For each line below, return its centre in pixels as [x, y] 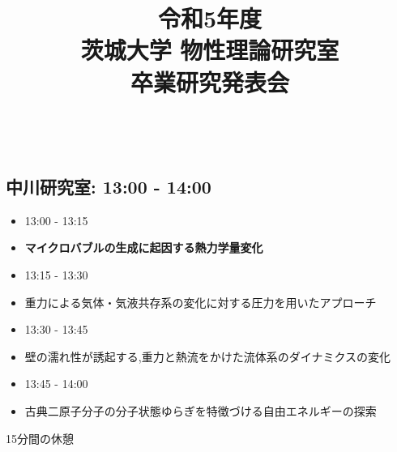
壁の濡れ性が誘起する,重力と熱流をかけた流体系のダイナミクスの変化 [207, 356]
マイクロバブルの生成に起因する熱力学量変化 [144, 247]
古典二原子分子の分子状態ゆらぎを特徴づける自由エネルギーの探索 [201, 410]
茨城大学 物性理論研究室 [210, 50]
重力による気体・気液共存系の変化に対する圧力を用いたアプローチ [201, 302]
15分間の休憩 [40, 438]
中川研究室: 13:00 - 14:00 [109, 186]
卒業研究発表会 [209, 81]
